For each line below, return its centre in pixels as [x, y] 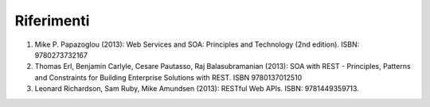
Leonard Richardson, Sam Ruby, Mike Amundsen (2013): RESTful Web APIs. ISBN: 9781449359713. [197, 89]
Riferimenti [52, 21]
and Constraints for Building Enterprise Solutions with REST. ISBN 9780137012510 [168, 77]
